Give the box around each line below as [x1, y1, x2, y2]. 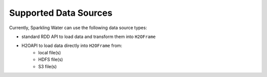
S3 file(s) [38, 63, 57, 69]
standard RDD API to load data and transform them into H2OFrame [21, 34, 156, 39]
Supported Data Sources [9, 7, 113, 18]
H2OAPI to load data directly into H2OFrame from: [21, 42, 123, 49]
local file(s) [38, 49, 61, 55]
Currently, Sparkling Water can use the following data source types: [9, 25, 147, 31]
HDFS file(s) [38, 57, 63, 63]
